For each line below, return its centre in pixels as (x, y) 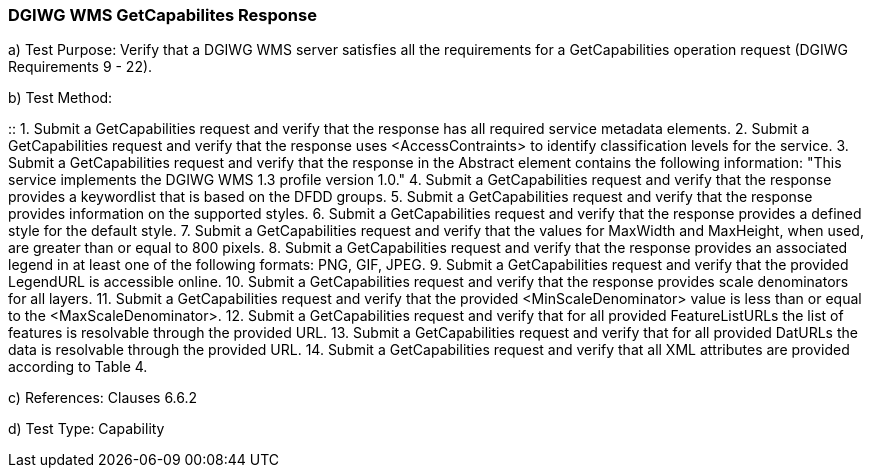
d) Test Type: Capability (86, 429)
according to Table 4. (78, 367)
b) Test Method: (60, 98)
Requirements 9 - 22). (80, 67)
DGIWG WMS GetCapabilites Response (162, 15)
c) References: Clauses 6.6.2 (103, 398)
